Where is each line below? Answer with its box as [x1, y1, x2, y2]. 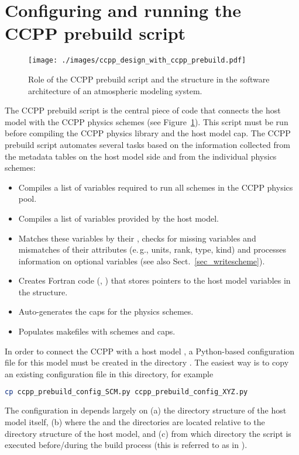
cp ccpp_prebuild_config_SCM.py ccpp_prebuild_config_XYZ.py [5, 388, 248, 397]
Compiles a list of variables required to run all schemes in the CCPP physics [18, 181, 293, 193]
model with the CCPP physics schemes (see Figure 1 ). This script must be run [5, 115, 288, 127]
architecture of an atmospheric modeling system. [28, 84, 202, 96]
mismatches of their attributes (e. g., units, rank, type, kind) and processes [18, 243, 287, 256]
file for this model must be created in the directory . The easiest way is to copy [5, 356, 289, 368]
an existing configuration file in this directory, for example [5, 367, 214, 380]
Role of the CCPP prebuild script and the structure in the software [28, 73, 270, 85]
